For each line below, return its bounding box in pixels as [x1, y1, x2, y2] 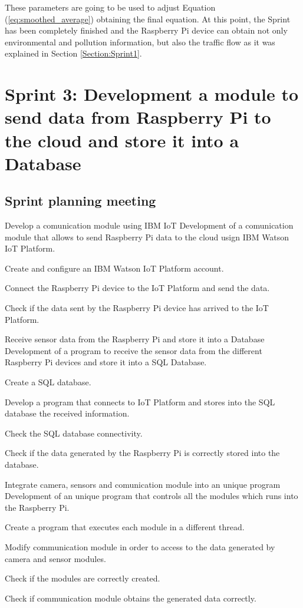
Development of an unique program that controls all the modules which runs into [5, 490, 298, 502]
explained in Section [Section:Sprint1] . [5, 47, 142, 60]
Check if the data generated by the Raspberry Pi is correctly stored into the [5, 447, 280, 459]
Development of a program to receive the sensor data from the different [5, 344, 262, 356]
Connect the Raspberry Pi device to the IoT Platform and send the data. [5, 282, 270, 294]
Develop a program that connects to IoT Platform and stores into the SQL [5, 395, 275, 408]
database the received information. [5, 407, 130, 419]
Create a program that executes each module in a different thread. [5, 521, 245, 533]
